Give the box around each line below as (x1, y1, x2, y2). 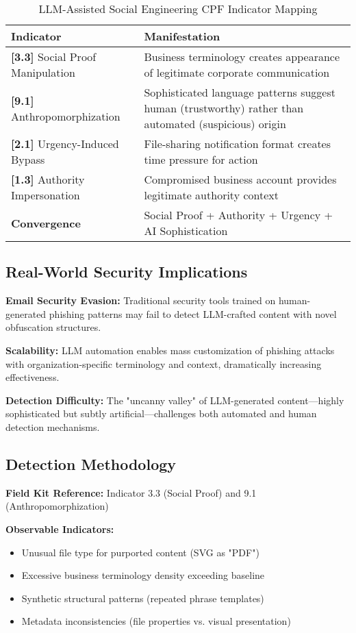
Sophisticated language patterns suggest (144, 84, 335, 100)
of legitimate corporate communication (144, 64, 330, 80)
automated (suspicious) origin (144, 116, 286, 132)
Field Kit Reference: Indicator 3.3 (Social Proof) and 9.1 (5, 485, 257, 499)
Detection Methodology (5, 453, 177, 474)
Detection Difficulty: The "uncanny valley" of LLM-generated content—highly (5, 393, 344, 407)
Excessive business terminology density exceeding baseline (21, 568, 265, 582)
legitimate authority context (144, 187, 279, 203)
